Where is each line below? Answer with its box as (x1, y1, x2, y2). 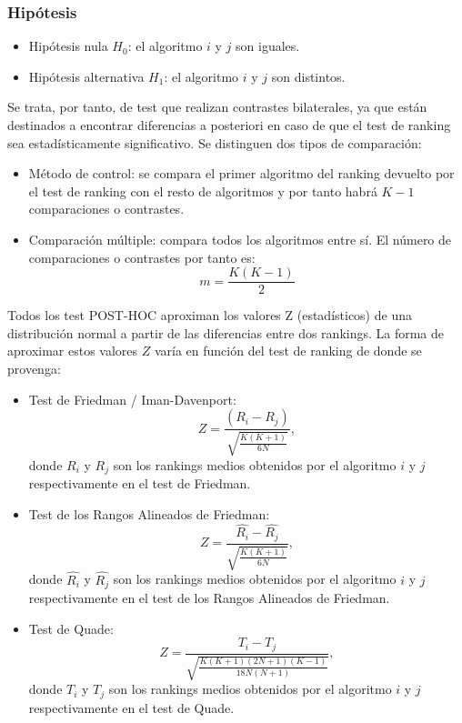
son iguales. (236, 36, 300, 55)
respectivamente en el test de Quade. (28, 698, 235, 717)
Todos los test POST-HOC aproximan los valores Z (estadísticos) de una (7, 306, 412, 325)
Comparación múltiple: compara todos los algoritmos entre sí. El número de (28, 229, 452, 248)
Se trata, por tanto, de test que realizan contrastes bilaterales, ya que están (7, 97, 427, 116)
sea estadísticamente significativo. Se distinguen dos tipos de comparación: (7, 133, 422, 152)
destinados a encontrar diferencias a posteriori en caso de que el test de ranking (7, 115, 451, 134)
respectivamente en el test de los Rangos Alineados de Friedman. (28, 588, 390, 608)
